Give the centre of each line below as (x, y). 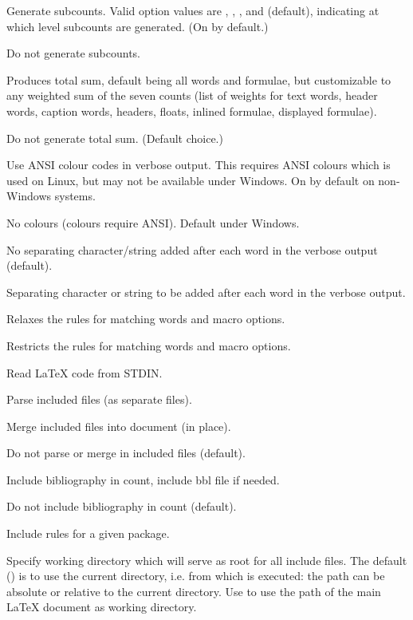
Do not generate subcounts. (73, 53)
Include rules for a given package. (88, 533)
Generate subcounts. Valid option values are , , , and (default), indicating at (193, 10)
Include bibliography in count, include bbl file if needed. (143, 479)
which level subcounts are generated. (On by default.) (138, 26)
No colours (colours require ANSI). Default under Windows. (153, 222)
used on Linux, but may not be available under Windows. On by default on (191, 180)
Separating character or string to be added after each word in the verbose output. (206, 292)
